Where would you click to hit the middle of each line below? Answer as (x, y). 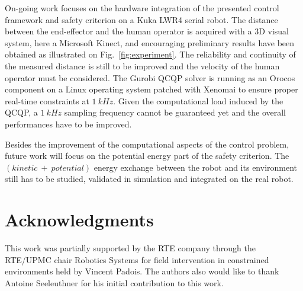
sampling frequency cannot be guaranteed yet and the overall (175, 112)
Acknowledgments (79, 220)
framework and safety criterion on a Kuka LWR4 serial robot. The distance (141, 19)
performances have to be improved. (68, 124)
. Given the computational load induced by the (198, 100)
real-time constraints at (47, 100)
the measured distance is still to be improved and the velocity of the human (142, 65)
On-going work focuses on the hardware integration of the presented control (142, 8)
